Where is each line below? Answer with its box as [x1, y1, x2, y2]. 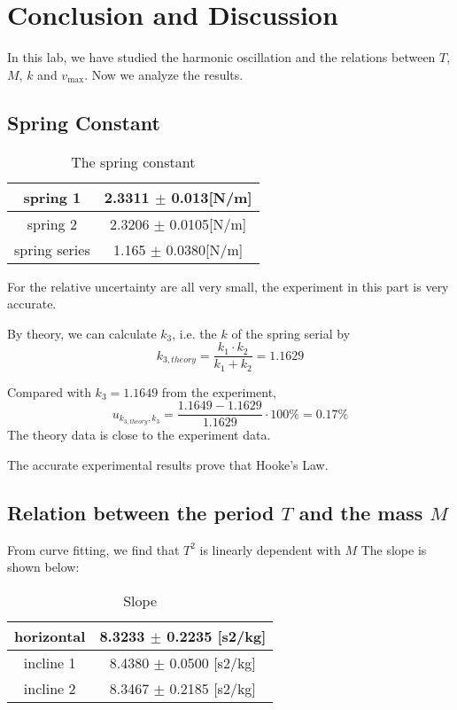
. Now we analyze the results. [84, 65, 244, 83]
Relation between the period [7, 499, 275, 527]
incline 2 [23, 678, 76, 699]
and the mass [298, 499, 423, 527]
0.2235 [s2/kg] [167, 626, 267, 647]
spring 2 [27, 213, 77, 234]
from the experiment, [161, 382, 277, 401]
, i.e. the [172, 324, 217, 342]
